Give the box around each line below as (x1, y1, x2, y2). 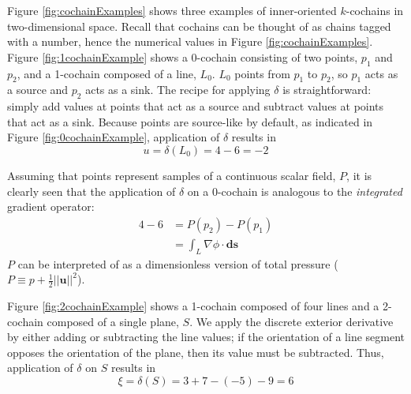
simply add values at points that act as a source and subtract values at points (7, 98, 384, 114)
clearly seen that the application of (7, 182, 176, 199)
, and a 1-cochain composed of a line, (17, 65, 196, 81)
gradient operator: (7, 198, 95, 215)
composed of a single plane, (47, 313, 179, 329)
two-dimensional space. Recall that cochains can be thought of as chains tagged (7, 17, 391, 34)
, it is (346, 167, 372, 183)
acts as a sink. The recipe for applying (85, 81, 271, 98)
